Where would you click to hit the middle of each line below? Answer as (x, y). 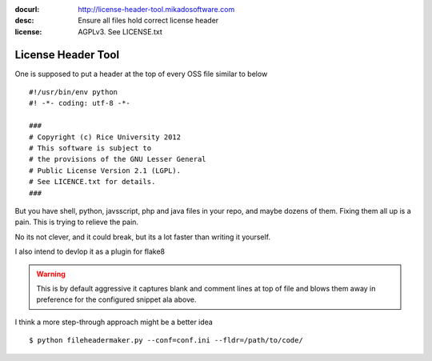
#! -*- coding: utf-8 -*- (80, 103)
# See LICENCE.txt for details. (92, 182)
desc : (24, 21)
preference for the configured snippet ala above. (116, 299)
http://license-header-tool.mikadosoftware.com (156, 9)
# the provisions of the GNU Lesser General (118, 159)
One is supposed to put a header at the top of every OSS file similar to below (141, 74)
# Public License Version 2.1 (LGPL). (105, 170)
